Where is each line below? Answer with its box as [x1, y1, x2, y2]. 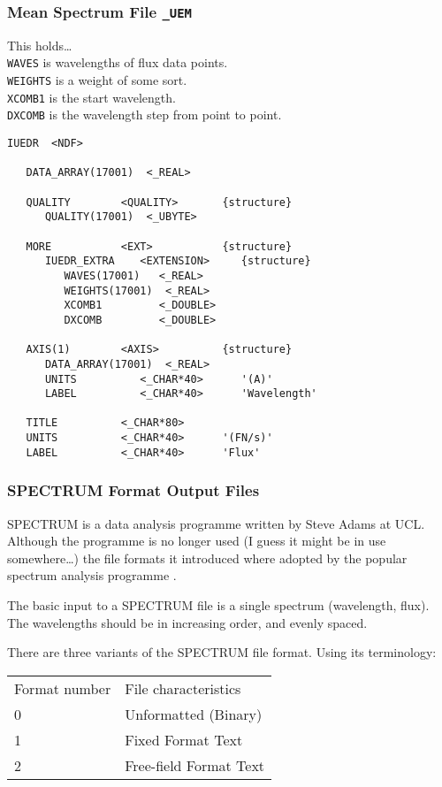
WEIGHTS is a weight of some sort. [7, 71, 187, 89]
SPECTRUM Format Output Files [7, 479, 260, 501]
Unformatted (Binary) [125, 703, 263, 724]
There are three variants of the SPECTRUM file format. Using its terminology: [7, 643, 437, 661]
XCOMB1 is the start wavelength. [7, 88, 176, 106]
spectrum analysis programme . [7, 566, 177, 585]
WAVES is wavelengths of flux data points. [7, 53, 228, 72]
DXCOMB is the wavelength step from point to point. [7, 105, 282, 124]
